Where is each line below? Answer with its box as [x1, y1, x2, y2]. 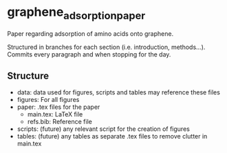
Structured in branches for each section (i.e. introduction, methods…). [7, 43, 206, 51]
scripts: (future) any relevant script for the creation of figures [17, 125, 191, 133]
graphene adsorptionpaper [7, 4, 146, 22]
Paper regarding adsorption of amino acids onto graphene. [7, 29, 174, 38]
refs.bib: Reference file [27, 118, 93, 126]
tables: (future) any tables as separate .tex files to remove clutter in [17, 132, 208, 141]
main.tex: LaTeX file [27, 110, 83, 119]
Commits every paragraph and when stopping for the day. [7, 50, 171, 59]
